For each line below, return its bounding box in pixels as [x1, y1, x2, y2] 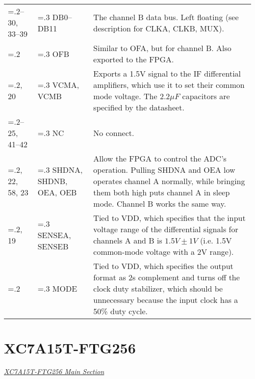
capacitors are [182, 90, 230, 102]
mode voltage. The [93, 90, 157, 102]
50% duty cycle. [93, 305, 148, 317]
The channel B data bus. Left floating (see [93, 11, 239, 23]
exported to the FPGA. [93, 54, 174, 65]
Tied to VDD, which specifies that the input [93, 212, 246, 223]
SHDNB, [37, 175, 68, 187]
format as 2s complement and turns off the [93, 271, 240, 283]
